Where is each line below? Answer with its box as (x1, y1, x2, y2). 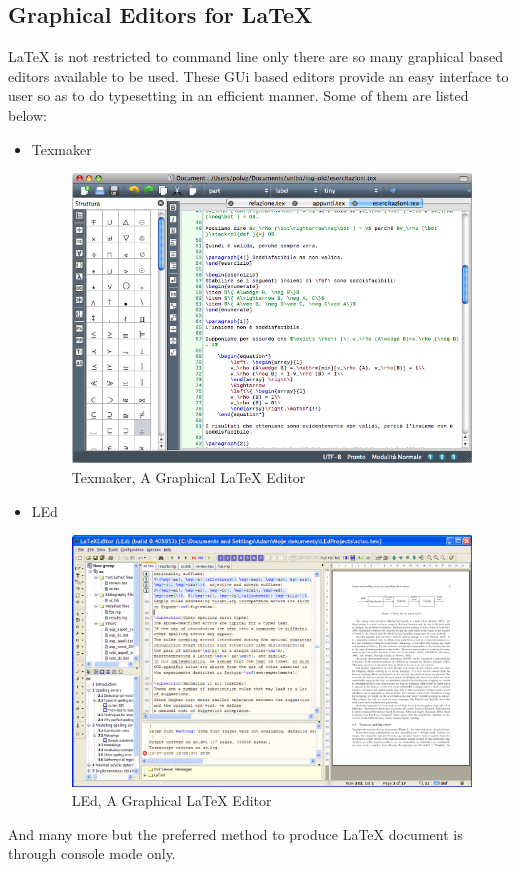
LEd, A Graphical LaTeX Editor (71, 790, 272, 811)
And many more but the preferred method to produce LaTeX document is (8, 823, 463, 844)
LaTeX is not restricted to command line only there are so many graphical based (8, 46, 503, 67)
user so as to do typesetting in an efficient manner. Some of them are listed (8, 85, 469, 106)
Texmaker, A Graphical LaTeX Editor (71, 466, 306, 487)
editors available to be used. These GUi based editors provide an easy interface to (8, 65, 509, 86)
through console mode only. (8, 843, 176, 864)
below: (8, 104, 47, 125)
